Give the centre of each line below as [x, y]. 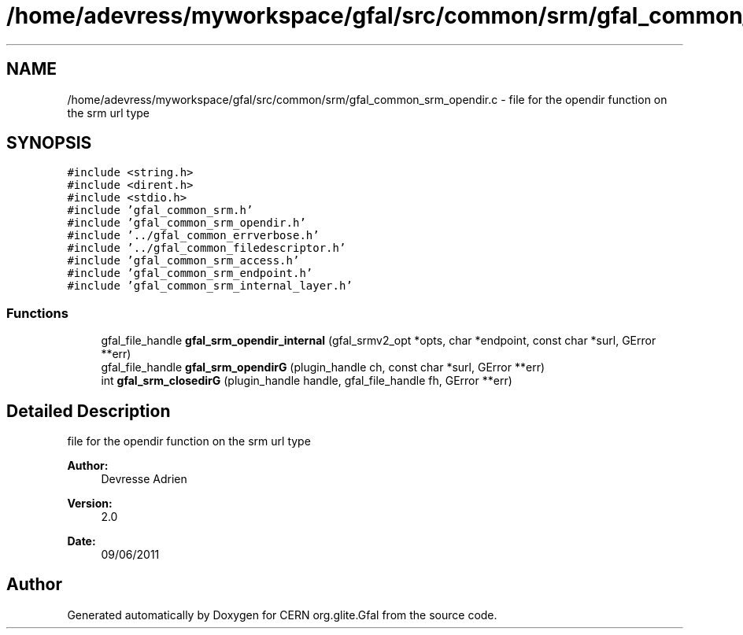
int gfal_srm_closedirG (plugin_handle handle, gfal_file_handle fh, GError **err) [307, 381]
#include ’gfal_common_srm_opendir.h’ [187, 223]
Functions [37, 313]
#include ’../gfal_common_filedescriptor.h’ [207, 248]
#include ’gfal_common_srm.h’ [160, 210]
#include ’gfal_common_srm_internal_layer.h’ [210, 286]
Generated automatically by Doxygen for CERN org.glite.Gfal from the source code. [282, 615]
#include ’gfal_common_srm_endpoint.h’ [190, 273]
